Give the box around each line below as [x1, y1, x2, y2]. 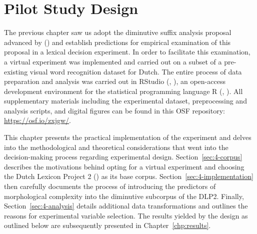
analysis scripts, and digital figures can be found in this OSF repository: [4, 105, 225, 115]
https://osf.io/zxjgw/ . [4, 115, 71, 125]
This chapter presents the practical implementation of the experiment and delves [4, 132, 251, 142]
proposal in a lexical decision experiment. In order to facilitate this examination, [4, 46, 250, 57]
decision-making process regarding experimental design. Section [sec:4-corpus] [4, 151, 242, 162]
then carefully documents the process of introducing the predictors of [4, 181, 216, 191]
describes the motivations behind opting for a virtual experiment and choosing [4, 161, 244, 171]
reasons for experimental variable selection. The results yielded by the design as [4, 210, 248, 220]
